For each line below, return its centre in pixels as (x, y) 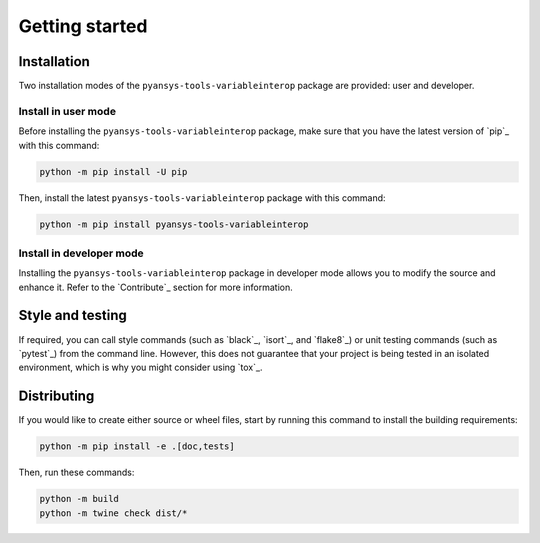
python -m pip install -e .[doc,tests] (137, 446)
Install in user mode (67, 111)
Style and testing (72, 315)
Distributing (56, 396)
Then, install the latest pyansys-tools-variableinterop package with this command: (202, 197)
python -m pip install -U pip (113, 171)
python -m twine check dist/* (113, 513)
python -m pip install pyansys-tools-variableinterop (174, 224)
